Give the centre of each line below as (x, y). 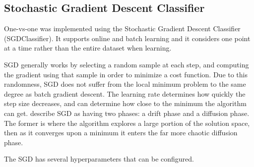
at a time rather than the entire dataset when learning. (88, 48)
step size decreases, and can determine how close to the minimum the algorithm (125, 103)
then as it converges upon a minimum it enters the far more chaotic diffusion (121, 133)
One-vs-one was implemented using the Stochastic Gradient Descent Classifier (122, 28)
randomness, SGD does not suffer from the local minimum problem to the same (125, 84)
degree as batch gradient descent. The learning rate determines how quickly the (125, 93)
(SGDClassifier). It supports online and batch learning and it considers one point (127, 38)
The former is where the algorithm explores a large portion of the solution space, (127, 123)
